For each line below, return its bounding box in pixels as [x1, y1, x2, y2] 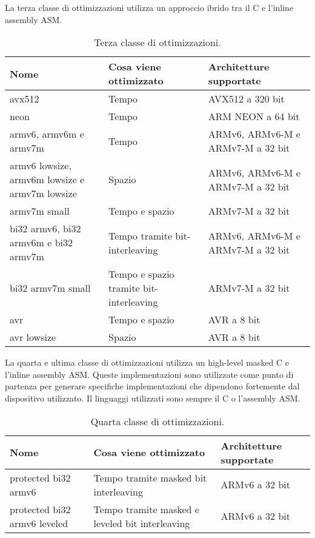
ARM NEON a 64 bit [208, 109, 300, 124]
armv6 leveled [10, 516, 68, 530]
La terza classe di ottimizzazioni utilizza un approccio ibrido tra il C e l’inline [5, 1, 294, 13]
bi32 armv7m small [10, 281, 91, 295]
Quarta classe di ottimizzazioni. [90, 414, 225, 428]
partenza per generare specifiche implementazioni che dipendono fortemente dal [5, 380, 300, 392]
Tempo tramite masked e [93, 502, 199, 516]
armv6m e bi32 [10, 235, 73, 250]
